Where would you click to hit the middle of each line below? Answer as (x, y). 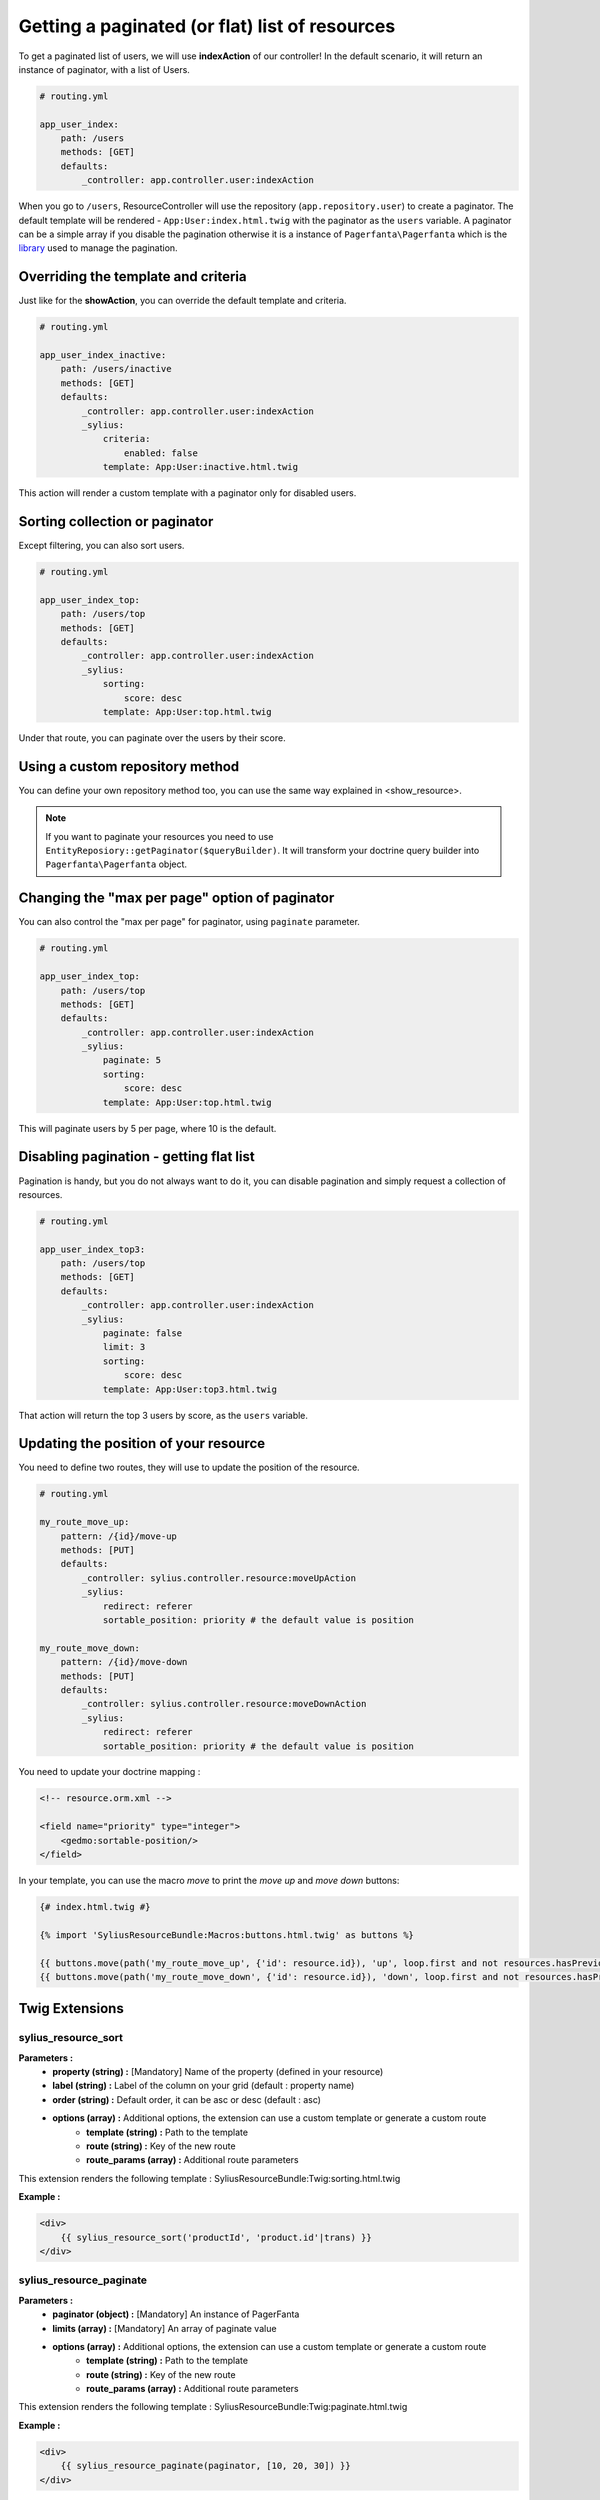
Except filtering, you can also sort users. (101, 546)
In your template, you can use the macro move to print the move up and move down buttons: (209, 1881)
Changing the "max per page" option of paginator (176, 898)
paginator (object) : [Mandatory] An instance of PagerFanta (176, 2314)
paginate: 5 (132, 1060)
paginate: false (142, 1333)
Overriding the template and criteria (132, 276)
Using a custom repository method (129, 766)
